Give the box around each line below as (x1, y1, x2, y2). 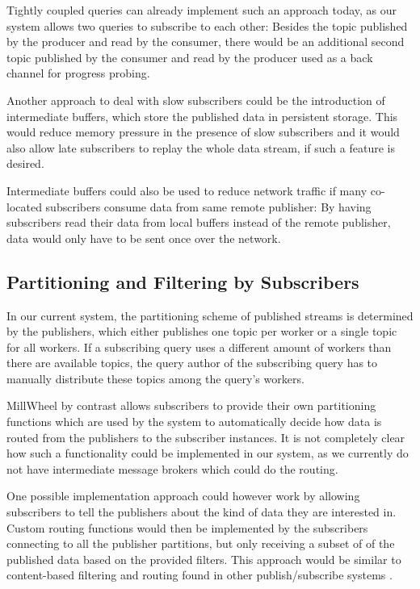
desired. (6, 155, 44, 172)
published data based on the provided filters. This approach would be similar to (6, 550, 401, 567)
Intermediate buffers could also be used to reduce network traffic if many (6, 182, 367, 198)
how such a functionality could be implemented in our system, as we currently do (6, 445, 409, 462)
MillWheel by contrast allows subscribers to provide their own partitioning (6, 397, 376, 414)
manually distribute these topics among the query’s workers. (6, 370, 304, 386)
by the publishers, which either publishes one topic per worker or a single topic (6, 323, 397, 340)
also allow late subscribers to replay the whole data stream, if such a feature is (6, 139, 395, 156)
